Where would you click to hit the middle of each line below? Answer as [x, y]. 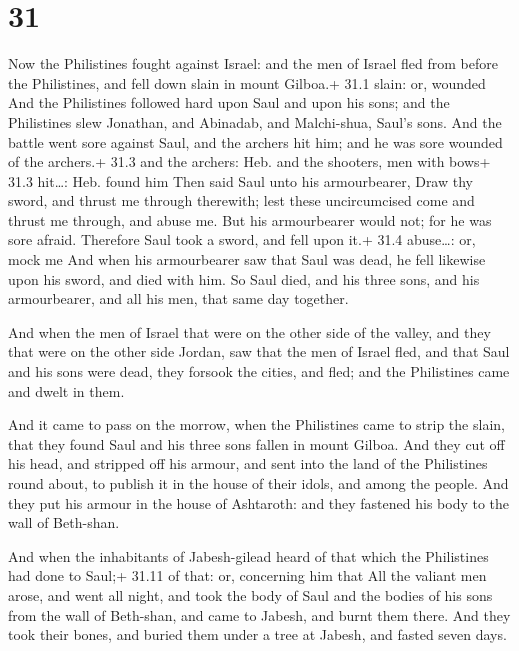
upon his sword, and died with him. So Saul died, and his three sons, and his [244, 278]
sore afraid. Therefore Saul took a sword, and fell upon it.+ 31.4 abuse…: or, [242, 239]
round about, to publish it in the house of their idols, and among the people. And [258, 483]
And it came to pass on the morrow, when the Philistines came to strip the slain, [256, 424]
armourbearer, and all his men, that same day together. [178, 298]
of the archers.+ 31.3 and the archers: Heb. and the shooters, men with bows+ [249, 161]
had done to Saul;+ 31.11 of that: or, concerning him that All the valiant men [247, 575]
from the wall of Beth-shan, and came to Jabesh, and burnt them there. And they [259, 614]
